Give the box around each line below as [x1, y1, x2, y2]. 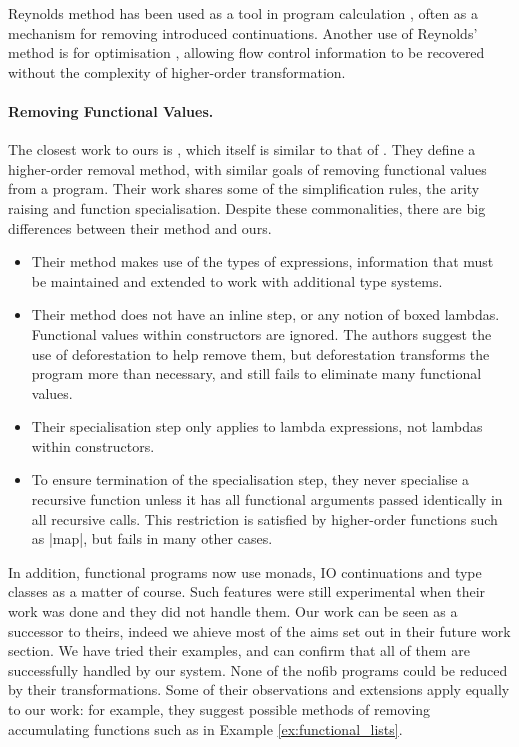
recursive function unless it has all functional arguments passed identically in [31, 489, 503, 510]
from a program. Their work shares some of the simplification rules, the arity [8, 178, 480, 199]
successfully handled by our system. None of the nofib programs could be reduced [8, 659, 508, 680]
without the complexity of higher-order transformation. [8, 61, 346, 82]
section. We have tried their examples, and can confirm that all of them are [8, 640, 470, 661]
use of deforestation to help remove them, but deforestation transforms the [31, 343, 490, 364]
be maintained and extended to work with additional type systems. [31, 270, 443, 291]
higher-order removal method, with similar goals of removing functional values [8, 158, 487, 179]
